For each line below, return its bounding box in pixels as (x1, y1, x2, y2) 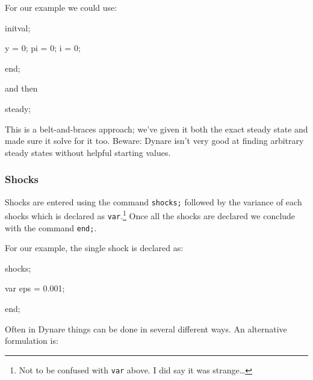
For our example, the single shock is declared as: (5, 241, 184, 254)
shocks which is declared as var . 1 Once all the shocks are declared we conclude (5, 208, 296, 222)
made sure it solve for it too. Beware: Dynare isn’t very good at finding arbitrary (5, 134, 304, 147)
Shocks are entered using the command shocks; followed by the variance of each (5, 195, 302, 208)
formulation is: (5, 334, 58, 347)
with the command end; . (5, 221, 97, 234)
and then (5, 82, 38, 95)
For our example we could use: (5, 1, 117, 13)
